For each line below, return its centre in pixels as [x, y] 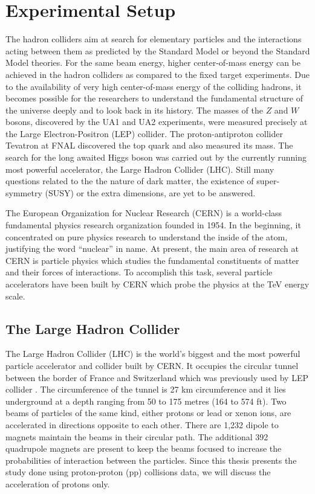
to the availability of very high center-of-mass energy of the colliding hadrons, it [154, 86]
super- [268, 181]
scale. [15, 296]
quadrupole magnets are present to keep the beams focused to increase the [144, 448]
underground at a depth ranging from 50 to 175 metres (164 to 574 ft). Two [146, 401]
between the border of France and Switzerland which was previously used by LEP [157, 377]
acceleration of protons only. [58, 483]
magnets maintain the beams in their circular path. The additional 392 [137, 436]
